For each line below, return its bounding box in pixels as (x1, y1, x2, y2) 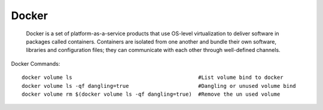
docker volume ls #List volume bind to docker (22, 74, 284, 81)
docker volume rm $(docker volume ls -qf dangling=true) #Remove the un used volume (22, 90, 281, 97)
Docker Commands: (11, 60, 60, 67)
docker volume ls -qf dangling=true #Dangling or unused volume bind (22, 82, 296, 89)
